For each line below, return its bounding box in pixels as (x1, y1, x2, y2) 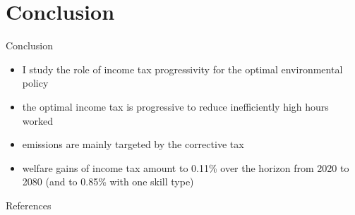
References (6, 197, 52, 212)
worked (22, 113, 54, 128)
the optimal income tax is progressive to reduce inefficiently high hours (22, 99, 329, 113)
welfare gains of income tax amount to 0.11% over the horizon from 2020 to (22, 160, 349, 175)
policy (22, 75, 49, 90)
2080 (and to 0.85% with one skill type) (22, 174, 194, 189)
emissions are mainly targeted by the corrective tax (22, 137, 244, 152)
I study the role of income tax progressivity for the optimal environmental (22, 61, 343, 76)
